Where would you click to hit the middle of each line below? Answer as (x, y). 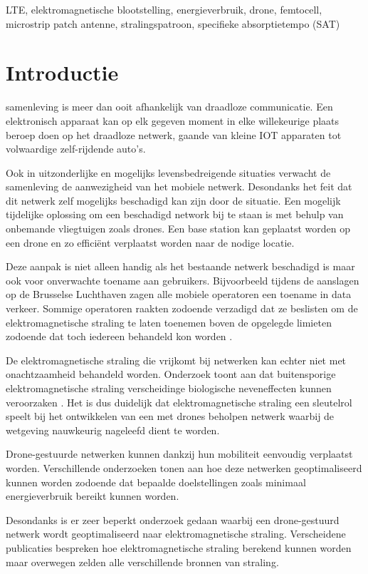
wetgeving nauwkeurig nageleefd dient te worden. (113, 430)
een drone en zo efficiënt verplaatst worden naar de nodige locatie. (150, 242)
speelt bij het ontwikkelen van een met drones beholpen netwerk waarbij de (170, 416)
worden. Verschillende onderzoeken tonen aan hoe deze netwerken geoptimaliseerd (184, 467)
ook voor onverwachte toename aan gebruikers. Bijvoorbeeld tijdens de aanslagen (183, 280)
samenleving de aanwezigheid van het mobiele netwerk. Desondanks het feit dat (179, 186)
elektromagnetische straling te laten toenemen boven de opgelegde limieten (169, 322)
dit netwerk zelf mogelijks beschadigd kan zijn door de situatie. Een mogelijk (173, 200)
